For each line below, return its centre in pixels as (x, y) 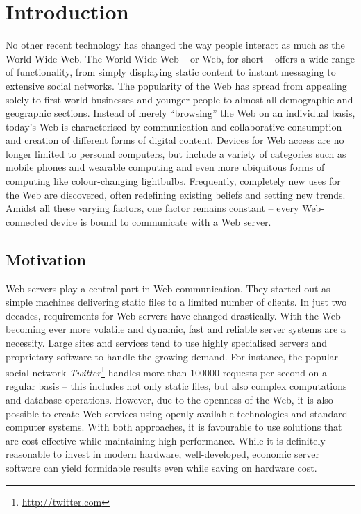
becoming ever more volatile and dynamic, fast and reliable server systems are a (176, 329)
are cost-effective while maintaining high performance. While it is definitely (166, 440)
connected (27, 221)
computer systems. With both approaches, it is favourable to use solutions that (174, 427)
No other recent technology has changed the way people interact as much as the (175, 45)
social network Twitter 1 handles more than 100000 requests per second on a (167, 371)
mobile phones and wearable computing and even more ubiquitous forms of (165, 167)
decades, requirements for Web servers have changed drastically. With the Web (173, 315)
